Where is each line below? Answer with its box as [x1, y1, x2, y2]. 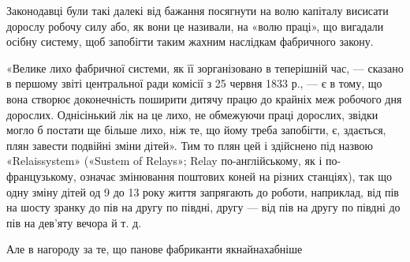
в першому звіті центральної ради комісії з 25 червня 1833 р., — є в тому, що [6, 75, 382, 92]
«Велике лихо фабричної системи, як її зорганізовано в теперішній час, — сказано [6, 59, 404, 76]
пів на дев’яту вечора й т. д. [6, 214, 142, 230]
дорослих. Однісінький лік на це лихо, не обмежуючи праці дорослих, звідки [6, 106, 378, 122]
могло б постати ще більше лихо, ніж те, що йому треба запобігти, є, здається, [6, 122, 386, 138]
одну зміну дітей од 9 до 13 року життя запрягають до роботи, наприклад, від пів [6, 183, 399, 200]
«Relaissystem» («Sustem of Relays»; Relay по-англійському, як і [6, 152, 322, 169]
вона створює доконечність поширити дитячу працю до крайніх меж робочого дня [6, 90, 402, 107]
